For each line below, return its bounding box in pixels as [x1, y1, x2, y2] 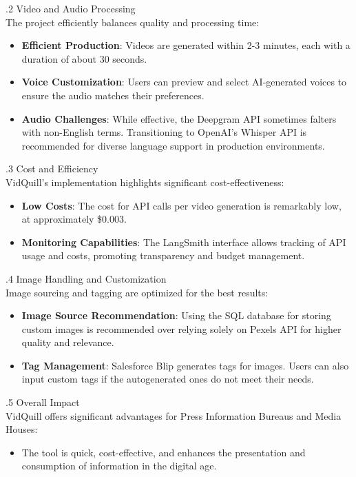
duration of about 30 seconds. [21, 51, 147, 65]
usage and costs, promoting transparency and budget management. [21, 248, 305, 263]
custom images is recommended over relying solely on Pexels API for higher [21, 321, 342, 336]
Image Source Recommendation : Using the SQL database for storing [21, 308, 331, 323]
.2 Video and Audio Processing [6, 1, 136, 15]
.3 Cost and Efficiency [6, 161, 98, 176]
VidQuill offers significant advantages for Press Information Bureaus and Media [6, 408, 342, 423]
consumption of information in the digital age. [21, 458, 217, 473]
